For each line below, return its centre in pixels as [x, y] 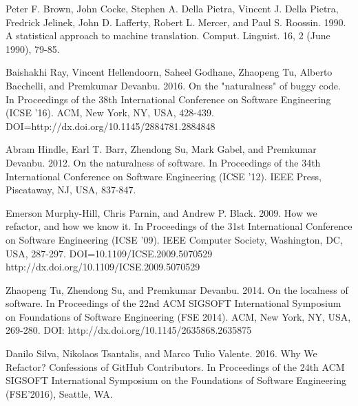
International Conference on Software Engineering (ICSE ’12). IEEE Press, [164, 176]
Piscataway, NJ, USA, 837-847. [71, 190]
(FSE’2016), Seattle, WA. [59, 393]
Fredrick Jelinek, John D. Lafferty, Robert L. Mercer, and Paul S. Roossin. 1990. [176, 22]
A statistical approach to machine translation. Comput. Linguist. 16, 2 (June [168, 35]
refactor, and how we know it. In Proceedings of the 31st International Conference [179, 226]
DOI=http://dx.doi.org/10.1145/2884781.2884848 [110, 126]
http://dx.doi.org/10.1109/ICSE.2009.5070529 [103, 267]
